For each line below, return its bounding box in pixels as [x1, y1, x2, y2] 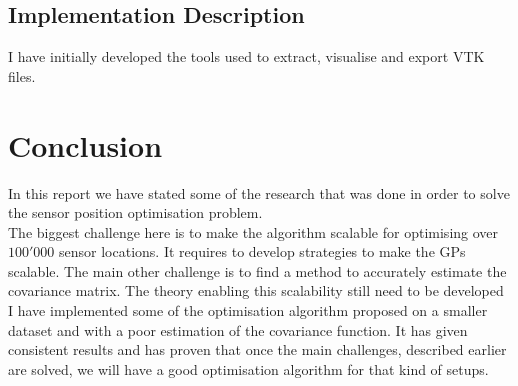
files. [8, 65, 36, 86]
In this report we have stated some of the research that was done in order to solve [8, 182, 510, 203]
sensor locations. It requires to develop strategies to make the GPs [59, 241, 466, 262]
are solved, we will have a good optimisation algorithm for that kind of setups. [8, 358, 489, 379]
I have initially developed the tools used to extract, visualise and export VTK [8, 46, 485, 67]
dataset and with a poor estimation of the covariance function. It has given [8, 319, 468, 340]
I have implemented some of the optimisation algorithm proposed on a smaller [8, 300, 488, 321]
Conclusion [8, 124, 163, 165]
